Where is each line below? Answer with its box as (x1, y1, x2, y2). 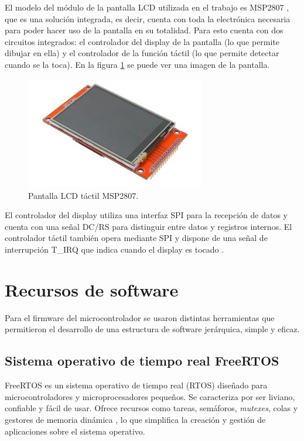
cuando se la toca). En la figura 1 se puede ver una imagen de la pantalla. (5, 58, 270, 70)
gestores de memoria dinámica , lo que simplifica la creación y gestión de (5, 413, 266, 425)
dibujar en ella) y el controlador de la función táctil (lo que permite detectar (5, 47, 279, 59)
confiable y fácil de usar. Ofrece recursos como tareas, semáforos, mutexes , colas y (5, 402, 298, 414)
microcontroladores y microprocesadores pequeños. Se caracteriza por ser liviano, (5, 390, 295, 402)
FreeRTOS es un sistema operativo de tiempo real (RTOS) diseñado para (5, 379, 268, 391)
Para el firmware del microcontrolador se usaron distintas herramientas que (5, 311, 275, 323)
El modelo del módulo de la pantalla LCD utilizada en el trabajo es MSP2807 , (5, 1, 289, 13)
